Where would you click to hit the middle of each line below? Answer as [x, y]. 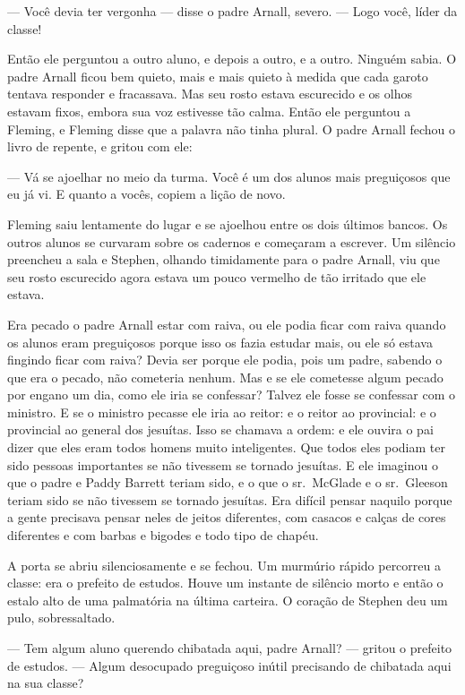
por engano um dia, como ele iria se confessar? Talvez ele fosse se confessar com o [231, 395]
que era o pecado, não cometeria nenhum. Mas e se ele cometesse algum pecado [225, 377]
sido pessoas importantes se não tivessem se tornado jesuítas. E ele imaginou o [223, 464]
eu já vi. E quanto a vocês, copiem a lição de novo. [146, 194]
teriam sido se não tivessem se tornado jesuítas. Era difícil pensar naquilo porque [230, 499]
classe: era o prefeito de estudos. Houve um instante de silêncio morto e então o [225, 583]
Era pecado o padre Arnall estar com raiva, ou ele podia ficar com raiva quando [227, 324]
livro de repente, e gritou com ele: [100, 146]
